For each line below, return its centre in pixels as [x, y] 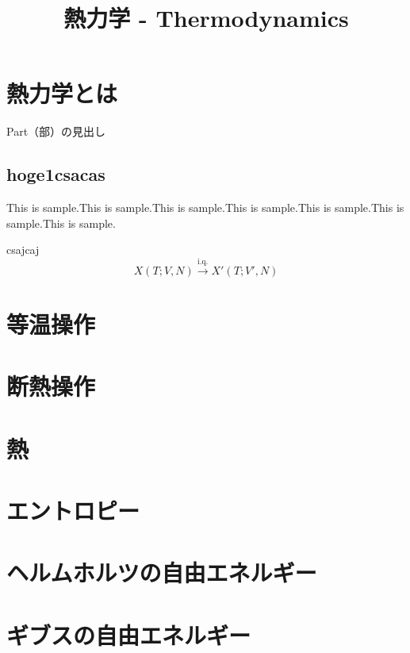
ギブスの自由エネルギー [129, 634]
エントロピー [73, 510]
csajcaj [23, 250]
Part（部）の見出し [56, 131]
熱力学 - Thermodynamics [206, 18]
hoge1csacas [56, 174]
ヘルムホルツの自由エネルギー [162, 572]
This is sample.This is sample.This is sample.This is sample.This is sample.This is [205, 207]
